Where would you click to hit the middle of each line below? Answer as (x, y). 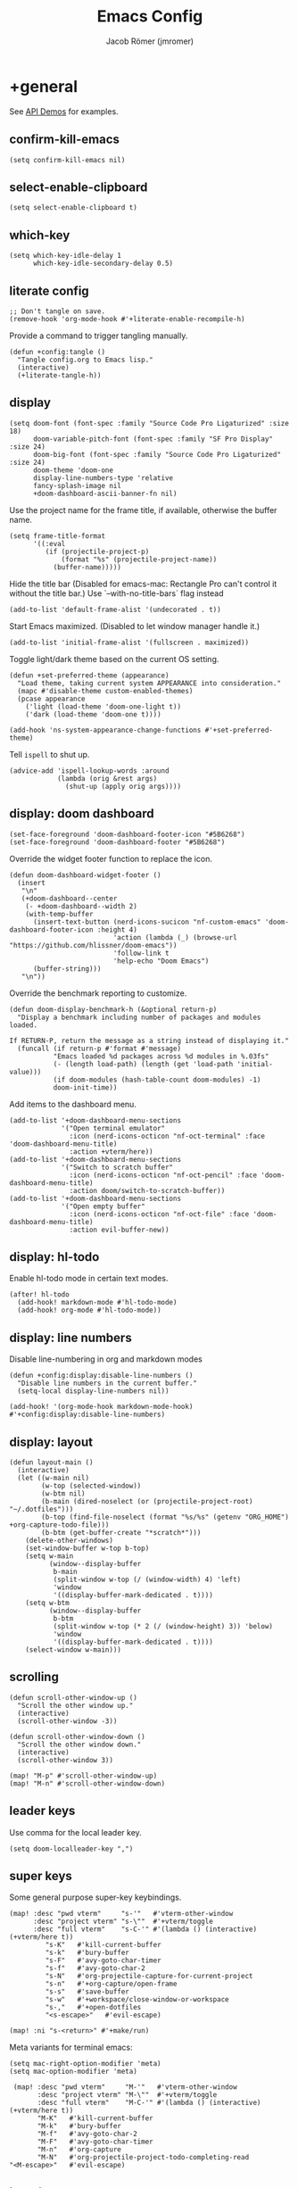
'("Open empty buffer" (103, 1206)
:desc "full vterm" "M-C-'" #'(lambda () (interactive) (149, 2103)
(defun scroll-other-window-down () (77, 1736)
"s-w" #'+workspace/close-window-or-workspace (137, 2000)
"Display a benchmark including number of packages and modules (139, 1017)
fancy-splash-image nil (77, 485)
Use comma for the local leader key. (76, 1832)
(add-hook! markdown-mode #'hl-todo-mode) (97, 1303)
